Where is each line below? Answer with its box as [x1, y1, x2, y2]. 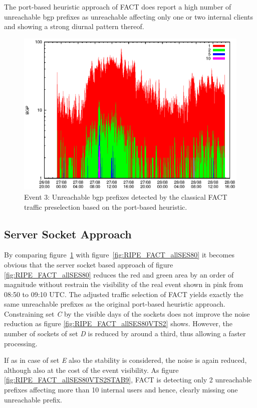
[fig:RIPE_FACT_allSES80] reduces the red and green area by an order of [4, 269, 234, 280]
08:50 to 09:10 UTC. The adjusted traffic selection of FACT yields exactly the [4, 289, 243, 299]
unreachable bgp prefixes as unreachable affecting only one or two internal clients [4, 11, 253, 22]
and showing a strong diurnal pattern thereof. [4, 21, 144, 32]
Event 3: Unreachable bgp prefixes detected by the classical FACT [24, 191, 227, 202]
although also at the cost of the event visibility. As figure [4, 364, 179, 375]
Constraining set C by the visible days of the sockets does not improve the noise [4, 308, 250, 319]
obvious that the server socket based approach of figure [4, 259, 173, 269]
